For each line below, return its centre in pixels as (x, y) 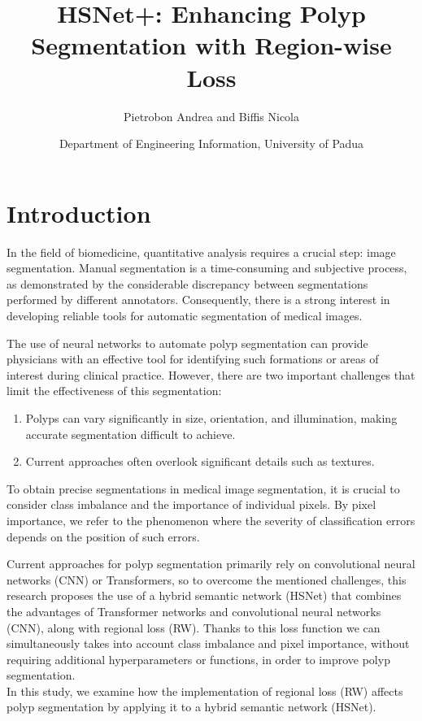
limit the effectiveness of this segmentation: (114, 391)
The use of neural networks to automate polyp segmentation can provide (187, 343)
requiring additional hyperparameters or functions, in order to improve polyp (198, 659)
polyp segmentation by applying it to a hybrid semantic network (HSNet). (191, 707)
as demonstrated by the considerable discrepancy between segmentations (187, 283)
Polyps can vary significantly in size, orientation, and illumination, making (211, 417)
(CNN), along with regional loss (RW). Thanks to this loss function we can (194, 627)
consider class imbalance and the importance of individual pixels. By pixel (191, 504)
